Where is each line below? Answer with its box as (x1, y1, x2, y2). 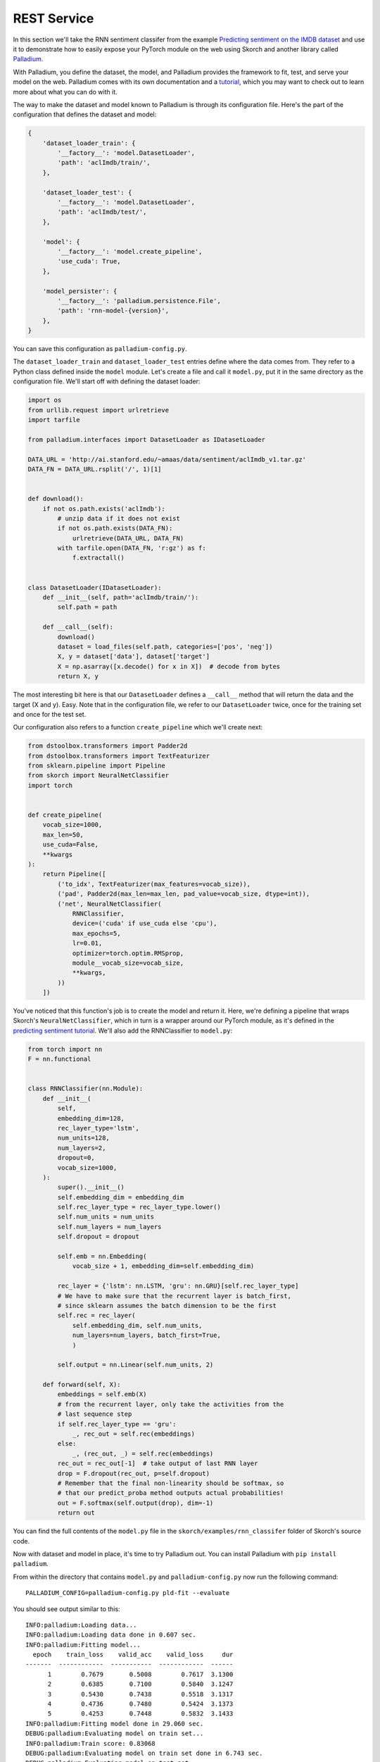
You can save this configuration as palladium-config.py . (13, 345, 187, 353)
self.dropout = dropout (57, 1233, 140, 1240)
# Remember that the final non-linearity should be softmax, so (57, 1479, 284, 1487)
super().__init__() (57, 1183, 125, 1191)
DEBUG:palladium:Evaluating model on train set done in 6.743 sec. (25, 1749, 263, 1757)
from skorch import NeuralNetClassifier (27, 772, 169, 780)
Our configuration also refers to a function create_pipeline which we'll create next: (13, 723, 263, 732)
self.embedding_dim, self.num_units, (72, 1321, 203, 1329)
